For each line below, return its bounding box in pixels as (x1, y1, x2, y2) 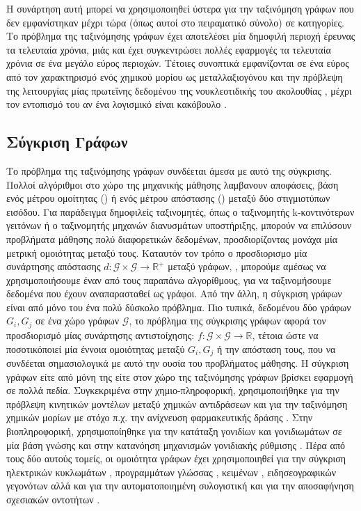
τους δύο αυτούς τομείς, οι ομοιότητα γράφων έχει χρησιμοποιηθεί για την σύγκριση (6, 451, 346, 466)
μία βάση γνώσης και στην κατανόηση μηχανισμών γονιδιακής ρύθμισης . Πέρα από (6, 437, 345, 452)
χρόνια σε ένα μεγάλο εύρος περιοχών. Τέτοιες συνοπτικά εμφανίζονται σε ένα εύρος (6, 56, 349, 70)
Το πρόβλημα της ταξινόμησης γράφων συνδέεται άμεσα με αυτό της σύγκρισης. (6, 163, 332, 178)
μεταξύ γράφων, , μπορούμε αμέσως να (168, 259, 326, 274)
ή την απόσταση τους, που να (216, 341, 336, 356)
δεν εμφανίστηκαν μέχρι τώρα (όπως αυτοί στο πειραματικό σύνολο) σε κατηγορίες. (6, 15, 344, 29)
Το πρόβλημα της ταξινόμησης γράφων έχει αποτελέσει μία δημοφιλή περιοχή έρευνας (6, 29, 355, 43)
